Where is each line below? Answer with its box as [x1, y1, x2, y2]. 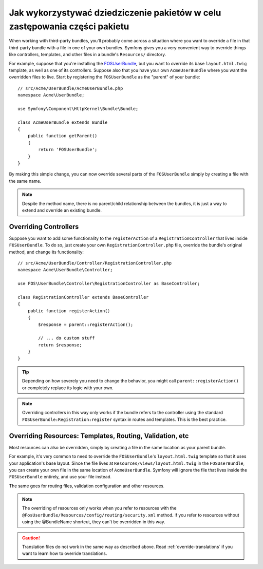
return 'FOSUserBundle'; [38, 147, 97, 152]
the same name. [9, 178, 41, 184]
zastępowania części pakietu [9, 21, 129, 32]
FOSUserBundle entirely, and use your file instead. [9, 474, 112, 480]
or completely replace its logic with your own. [22, 385, 114, 391]
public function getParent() [27, 133, 97, 139]
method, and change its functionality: [9, 249, 84, 255]
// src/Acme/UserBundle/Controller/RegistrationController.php [18, 261, 172, 266]
